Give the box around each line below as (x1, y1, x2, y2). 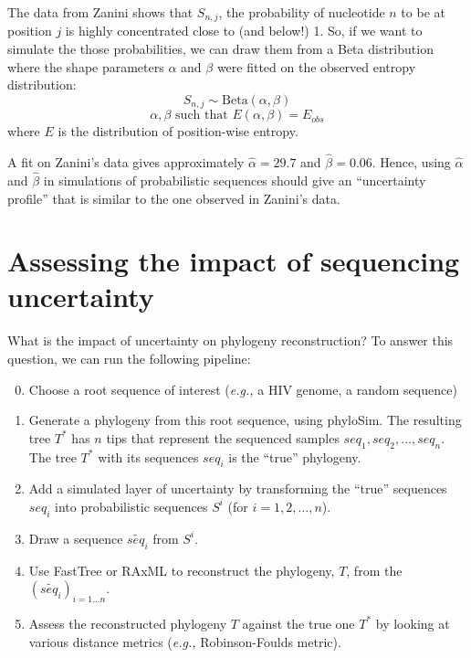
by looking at (375, 613, 450, 632)
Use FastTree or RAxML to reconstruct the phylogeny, (28, 560, 335, 579)
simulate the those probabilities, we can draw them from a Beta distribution (7, 39, 434, 58)
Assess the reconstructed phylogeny (28, 613, 227, 632)
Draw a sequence (28, 528, 123, 547)
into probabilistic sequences (54, 496, 208, 515)
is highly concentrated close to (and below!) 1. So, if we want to (65, 21, 423, 40)
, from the (346, 560, 403, 579)
